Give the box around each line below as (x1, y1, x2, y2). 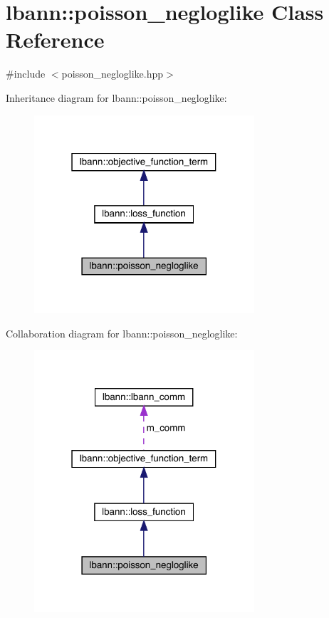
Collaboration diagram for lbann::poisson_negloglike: (6, 325, 238, 340)
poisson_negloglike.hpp (61, 66, 164, 81)
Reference (6, 25, 105, 54)
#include (6, 66, 46, 81)
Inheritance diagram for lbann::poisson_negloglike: (6, 90, 227, 105)
